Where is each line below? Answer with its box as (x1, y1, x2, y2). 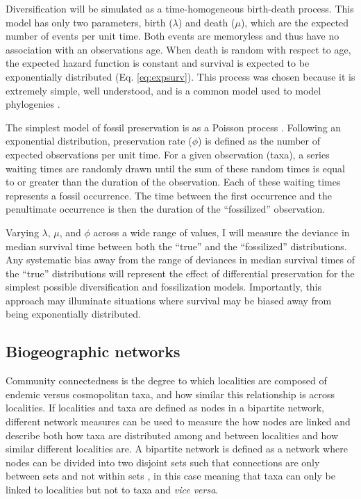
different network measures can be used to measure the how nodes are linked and (6, 414, 351, 429)
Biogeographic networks (6, 341, 180, 362)
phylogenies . (6, 97, 60, 111)
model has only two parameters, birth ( (6, 15, 173, 29)
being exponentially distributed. (6, 306, 142, 321)
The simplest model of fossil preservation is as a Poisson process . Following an (6, 120, 342, 134)
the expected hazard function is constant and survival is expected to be (6, 56, 310, 70)
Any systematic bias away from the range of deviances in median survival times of (6, 252, 355, 267)
